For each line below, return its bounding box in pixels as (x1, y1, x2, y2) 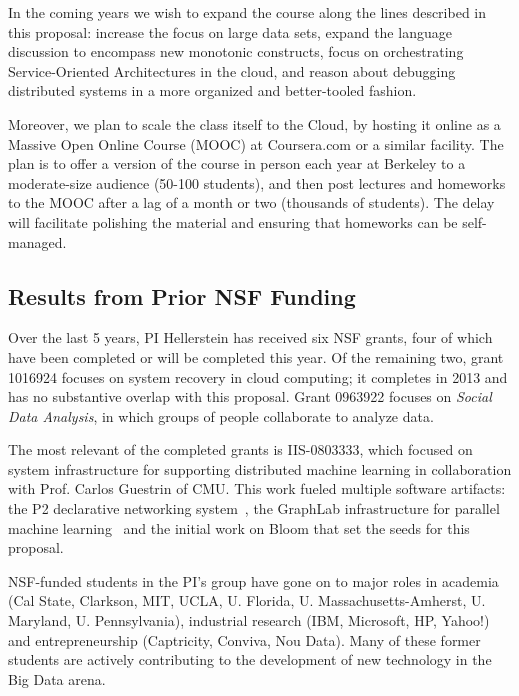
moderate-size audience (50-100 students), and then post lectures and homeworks (8, 172, 506, 193)
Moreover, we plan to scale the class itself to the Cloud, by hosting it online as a (8, 113, 501, 134)
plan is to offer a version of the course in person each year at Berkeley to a (8, 153, 466, 174)
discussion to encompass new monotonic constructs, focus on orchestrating (8, 41, 464, 62)
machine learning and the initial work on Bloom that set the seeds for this (8, 517, 470, 538)
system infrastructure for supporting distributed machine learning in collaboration (8, 458, 512, 479)
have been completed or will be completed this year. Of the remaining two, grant (8, 346, 504, 367)
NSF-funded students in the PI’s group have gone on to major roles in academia (8, 570, 499, 591)
